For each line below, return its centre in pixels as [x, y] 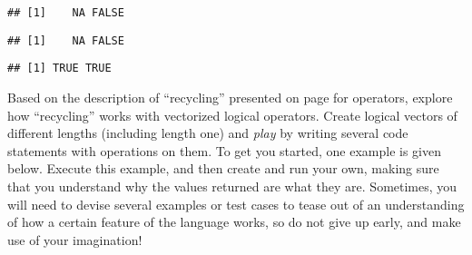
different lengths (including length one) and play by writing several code [208, 133]
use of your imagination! [75, 239]
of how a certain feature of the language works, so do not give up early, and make [234, 222]
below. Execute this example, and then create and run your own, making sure [223, 168]
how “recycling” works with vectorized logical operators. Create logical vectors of [232, 115]
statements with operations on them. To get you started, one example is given [224, 150]
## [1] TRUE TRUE [59, 69]
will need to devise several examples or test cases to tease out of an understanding [236, 204]
